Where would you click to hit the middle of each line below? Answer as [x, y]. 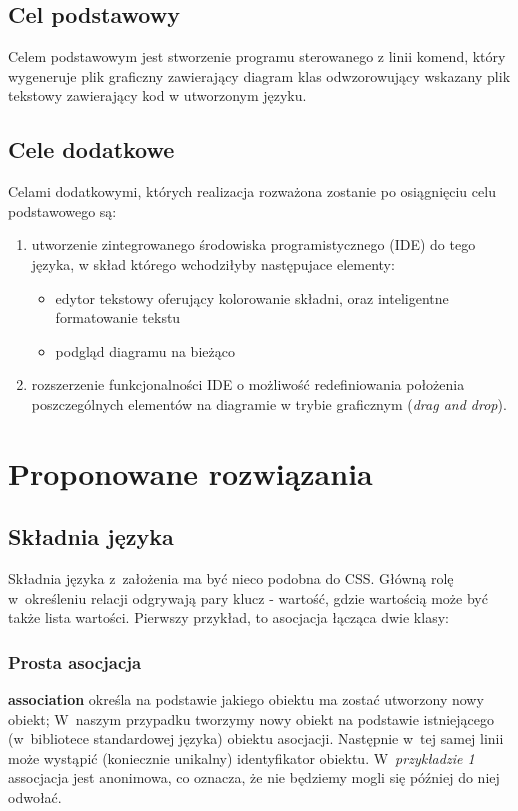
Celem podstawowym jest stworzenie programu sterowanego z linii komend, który [257, 56]
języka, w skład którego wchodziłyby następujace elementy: [213, 263]
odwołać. [35, 797]
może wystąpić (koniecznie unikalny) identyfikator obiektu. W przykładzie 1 [241, 757]
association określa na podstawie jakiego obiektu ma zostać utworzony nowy [246, 699]
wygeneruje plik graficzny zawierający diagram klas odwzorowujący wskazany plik [259, 75]
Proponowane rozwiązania [190, 472]
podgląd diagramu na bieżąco [145, 350]
